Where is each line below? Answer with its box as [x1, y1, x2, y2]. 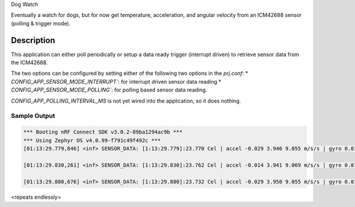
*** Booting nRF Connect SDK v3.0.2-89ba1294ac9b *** [23, 129, 183, 136]
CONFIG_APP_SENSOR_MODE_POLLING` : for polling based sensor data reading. [11, 86, 207, 94]
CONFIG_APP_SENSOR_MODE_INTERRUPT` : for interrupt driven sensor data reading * [11, 78, 221, 85]
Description [11, 35, 56, 45]
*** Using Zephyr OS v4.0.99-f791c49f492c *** [23, 137, 161, 144]
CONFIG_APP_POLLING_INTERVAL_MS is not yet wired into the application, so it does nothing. [11, 97, 241, 104]
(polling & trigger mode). [11, 19, 71, 27]
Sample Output [11, 112, 56, 120]
